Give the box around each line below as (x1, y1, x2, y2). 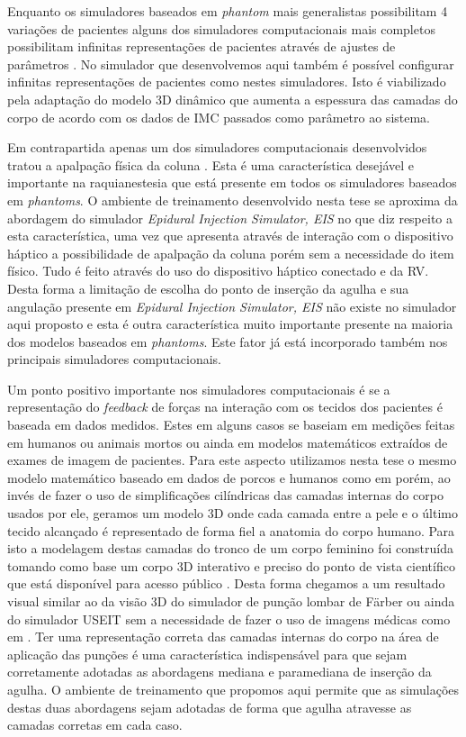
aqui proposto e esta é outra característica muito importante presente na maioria (7, 314, 453, 333)
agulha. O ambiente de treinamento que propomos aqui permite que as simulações (7, 679, 460, 698)
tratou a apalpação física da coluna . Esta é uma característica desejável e (7, 155, 415, 174)
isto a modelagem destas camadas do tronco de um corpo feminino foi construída (7, 539, 453, 558)
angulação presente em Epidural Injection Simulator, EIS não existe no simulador (7, 296, 457, 315)
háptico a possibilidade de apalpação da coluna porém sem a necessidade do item (7, 243, 454, 262)
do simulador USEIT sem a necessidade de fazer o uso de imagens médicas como (7, 609, 451, 628)
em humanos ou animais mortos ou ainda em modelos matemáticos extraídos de (7, 432, 448, 451)
